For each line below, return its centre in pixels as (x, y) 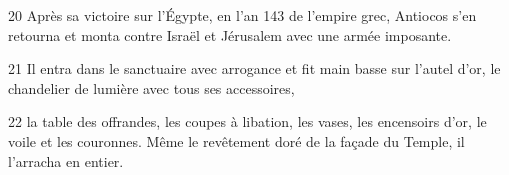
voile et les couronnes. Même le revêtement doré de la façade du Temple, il (236, 140)
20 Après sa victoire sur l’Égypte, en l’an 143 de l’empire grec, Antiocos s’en (242, 15)
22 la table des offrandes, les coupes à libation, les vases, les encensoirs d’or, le (247, 121)
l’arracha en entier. (66, 160)
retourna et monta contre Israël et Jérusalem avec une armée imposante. (230, 34)
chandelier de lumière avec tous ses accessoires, (151, 87)
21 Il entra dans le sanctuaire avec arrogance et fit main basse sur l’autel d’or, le (254, 68)
